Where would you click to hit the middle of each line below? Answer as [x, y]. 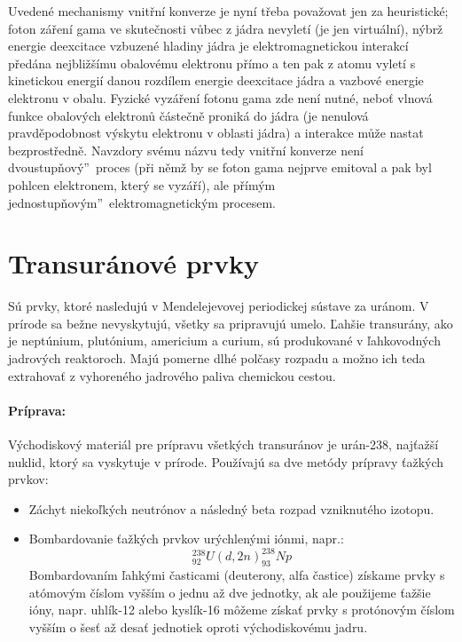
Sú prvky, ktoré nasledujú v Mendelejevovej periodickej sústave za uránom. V [219, 306]
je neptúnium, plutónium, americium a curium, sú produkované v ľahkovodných [224, 341]
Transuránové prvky [133, 263]
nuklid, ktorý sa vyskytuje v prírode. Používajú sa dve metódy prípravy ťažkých [226, 461]
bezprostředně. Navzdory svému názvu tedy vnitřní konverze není [186, 150]
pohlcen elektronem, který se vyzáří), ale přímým [142, 184]
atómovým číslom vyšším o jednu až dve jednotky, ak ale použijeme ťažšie [230, 592]
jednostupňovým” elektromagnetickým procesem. [142, 202]
